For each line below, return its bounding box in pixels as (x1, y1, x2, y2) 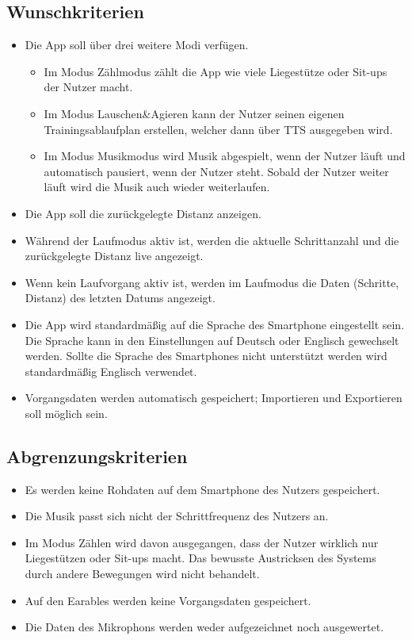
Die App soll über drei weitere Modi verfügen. (25, 36, 249, 53)
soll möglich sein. (25, 404, 108, 421)
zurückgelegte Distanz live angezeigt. (25, 247, 204, 264)
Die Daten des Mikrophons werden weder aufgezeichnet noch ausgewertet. (25, 619, 384, 635)
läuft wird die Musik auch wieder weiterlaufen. (44, 178, 270, 195)
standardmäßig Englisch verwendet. (25, 362, 197, 379)
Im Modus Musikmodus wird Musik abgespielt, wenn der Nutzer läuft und (44, 148, 406, 164)
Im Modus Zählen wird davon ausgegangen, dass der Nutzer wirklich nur (25, 534, 379, 550)
